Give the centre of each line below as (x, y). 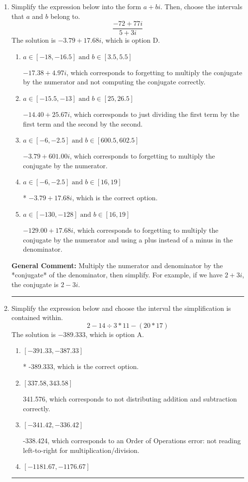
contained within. (37, 317)
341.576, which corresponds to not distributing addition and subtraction (130, 398)
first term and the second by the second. (83, 123)
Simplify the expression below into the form (76, 6)
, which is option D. (131, 40)
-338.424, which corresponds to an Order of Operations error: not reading (132, 441)
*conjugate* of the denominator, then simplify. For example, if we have (117, 275)
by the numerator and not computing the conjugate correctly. (114, 82)
